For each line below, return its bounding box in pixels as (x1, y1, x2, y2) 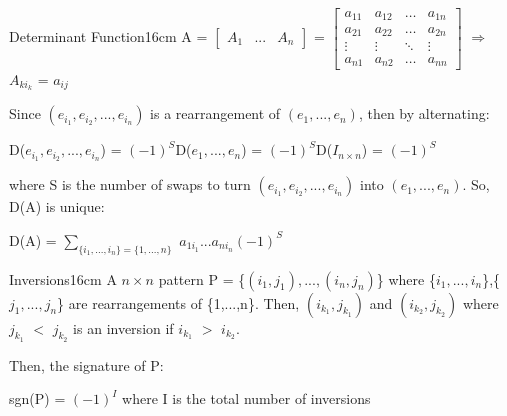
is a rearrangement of (150, 103, 281, 124)
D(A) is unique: (9, 196, 105, 217)
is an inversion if (73, 317, 174, 338)
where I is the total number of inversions (122, 388, 371, 409)
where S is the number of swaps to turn (9, 174, 251, 195)
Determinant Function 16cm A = (9, 26, 208, 47)
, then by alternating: (358, 103, 490, 124)
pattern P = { (158, 268, 246, 289)
